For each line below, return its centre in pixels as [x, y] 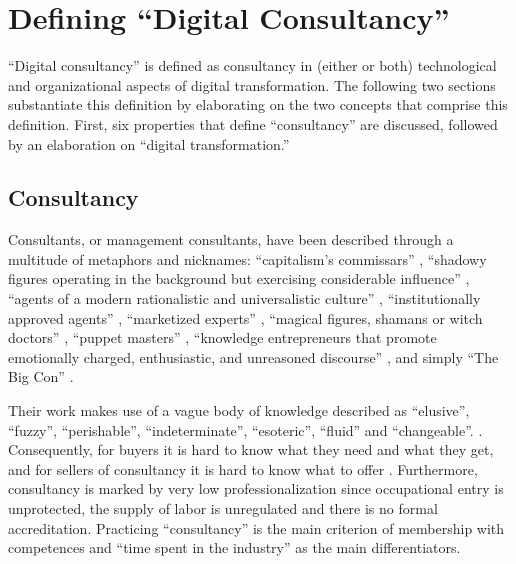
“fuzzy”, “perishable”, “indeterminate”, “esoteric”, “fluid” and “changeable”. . [245, 429]
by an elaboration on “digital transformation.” [149, 143]
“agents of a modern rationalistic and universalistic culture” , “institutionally [244, 298]
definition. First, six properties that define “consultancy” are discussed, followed [253, 123]
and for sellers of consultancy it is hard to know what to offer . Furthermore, [243, 468]
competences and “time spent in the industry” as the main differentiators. [234, 547]
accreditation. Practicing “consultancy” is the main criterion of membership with [256, 527]
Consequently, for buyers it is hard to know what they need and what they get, [251, 449]
